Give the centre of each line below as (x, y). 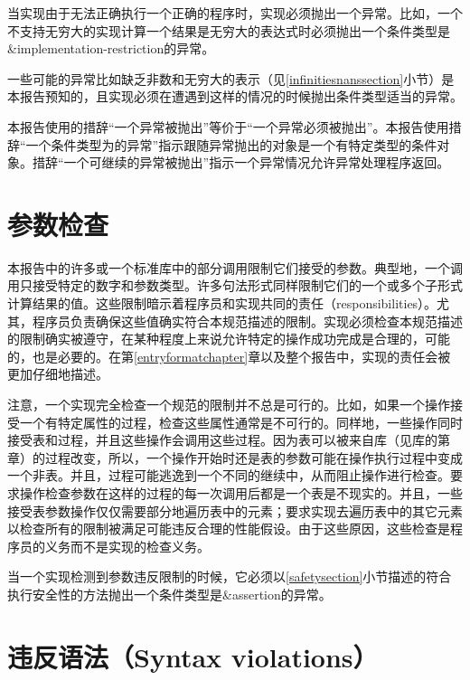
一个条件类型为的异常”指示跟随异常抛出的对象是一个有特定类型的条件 (231, 144)
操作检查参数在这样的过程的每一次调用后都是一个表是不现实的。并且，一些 (241, 493)
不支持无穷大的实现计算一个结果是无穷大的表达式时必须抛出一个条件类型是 (229, 30)
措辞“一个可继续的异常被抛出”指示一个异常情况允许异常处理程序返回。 (241, 162)
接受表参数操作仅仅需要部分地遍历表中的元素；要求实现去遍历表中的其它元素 (235, 510)
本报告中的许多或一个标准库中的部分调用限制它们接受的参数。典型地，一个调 (235, 267)
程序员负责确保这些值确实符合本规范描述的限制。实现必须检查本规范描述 (247, 321)
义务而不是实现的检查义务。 (127, 546)
